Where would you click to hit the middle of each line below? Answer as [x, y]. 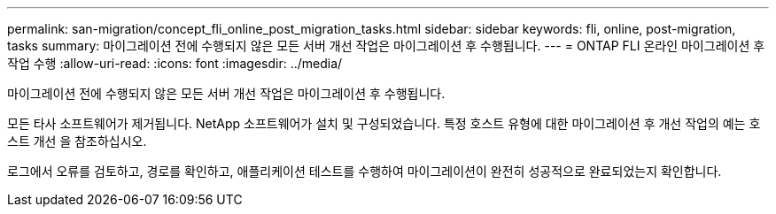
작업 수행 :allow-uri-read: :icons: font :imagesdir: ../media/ [175, 63]
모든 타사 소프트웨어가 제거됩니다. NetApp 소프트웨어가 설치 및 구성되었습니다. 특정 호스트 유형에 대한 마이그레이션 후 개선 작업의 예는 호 [384, 123]
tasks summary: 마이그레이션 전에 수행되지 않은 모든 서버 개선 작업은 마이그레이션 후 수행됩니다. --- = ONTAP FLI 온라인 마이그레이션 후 [386, 46]
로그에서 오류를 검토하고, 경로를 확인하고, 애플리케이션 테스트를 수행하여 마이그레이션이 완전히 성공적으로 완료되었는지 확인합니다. [365, 171]
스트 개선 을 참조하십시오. [77, 141]
